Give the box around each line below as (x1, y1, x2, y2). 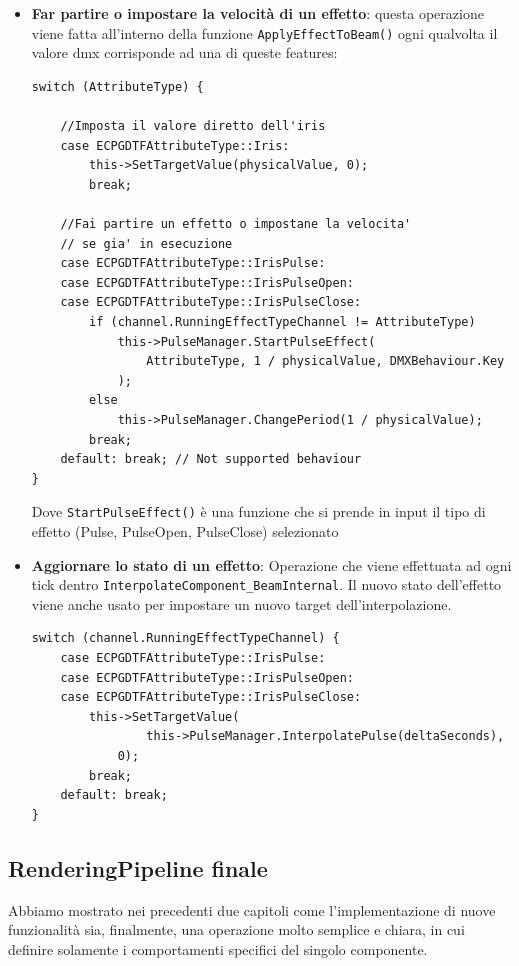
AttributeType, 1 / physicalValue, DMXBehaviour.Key (146, 354, 505, 369)
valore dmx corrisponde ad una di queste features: (31, 42, 338, 63)
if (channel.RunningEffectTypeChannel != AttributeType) (89, 314, 476, 329)
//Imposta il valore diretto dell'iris (60, 119, 326, 134)
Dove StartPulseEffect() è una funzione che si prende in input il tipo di (31, 501, 486, 522)
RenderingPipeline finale (8, 852, 268, 883)
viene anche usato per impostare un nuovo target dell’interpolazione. (31, 593, 452, 614)
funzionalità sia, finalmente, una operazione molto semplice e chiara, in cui (8, 919, 465, 940)
